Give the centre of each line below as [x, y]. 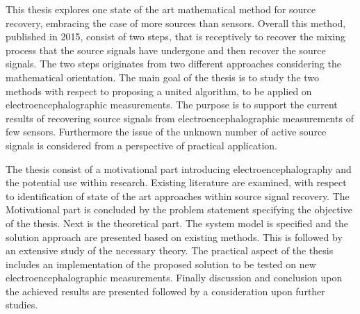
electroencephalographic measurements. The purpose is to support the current [172, 105]
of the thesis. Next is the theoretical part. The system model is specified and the [177, 223]
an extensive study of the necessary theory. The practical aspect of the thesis [170, 250]
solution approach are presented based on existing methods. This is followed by [174, 237]
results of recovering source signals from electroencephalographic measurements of [180, 118]
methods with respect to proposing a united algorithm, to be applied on [159, 91]
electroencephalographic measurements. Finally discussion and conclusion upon [174, 278]
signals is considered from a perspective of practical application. [141, 145]
